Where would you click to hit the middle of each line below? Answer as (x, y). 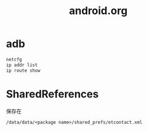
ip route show (23, 70)
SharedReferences (52, 94)
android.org (98, 11)
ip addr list (22, 65)
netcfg (14, 59)
